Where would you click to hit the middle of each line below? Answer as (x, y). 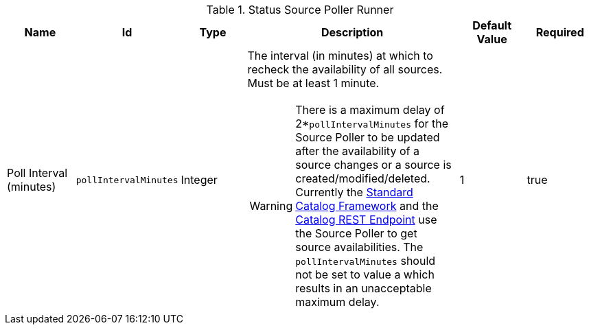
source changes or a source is (373, 165)
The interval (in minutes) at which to (340, 56)
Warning (271, 206)
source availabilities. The (359, 247)
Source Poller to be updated (368, 137)
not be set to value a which (365, 274)
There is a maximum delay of (370, 110)
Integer (199, 180)
